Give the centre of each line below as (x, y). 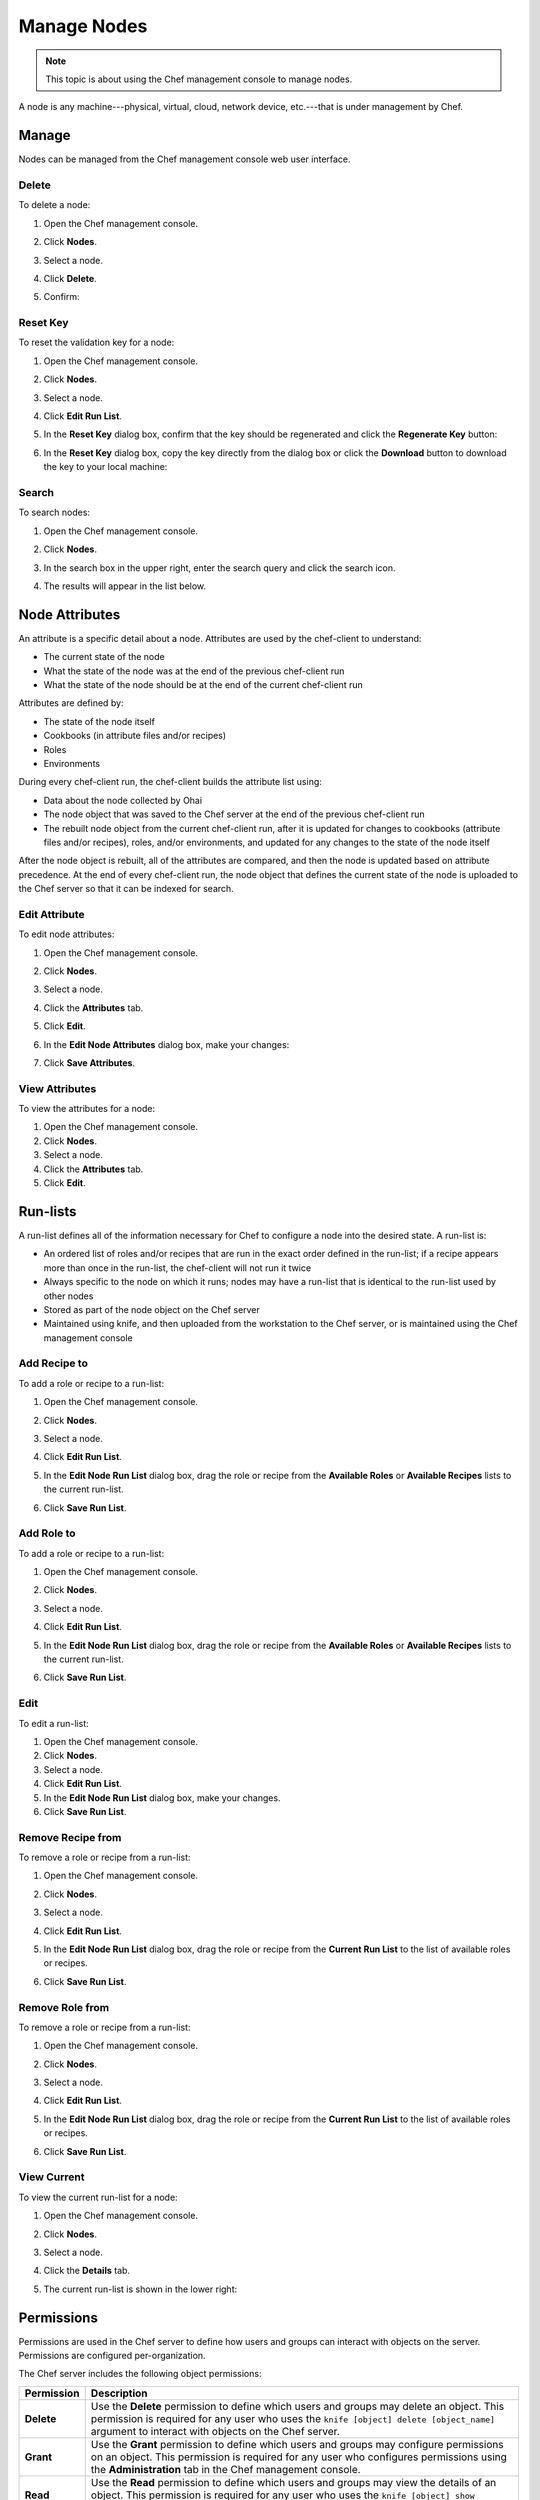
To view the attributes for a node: (87, 1109)
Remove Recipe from (70, 1837)
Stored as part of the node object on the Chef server (151, 1309)
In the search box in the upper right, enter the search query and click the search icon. (219, 567)
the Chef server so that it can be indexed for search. (126, 889)
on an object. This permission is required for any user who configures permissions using (298, 2457)
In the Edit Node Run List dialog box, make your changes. (162, 1797)
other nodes (68, 1296)
